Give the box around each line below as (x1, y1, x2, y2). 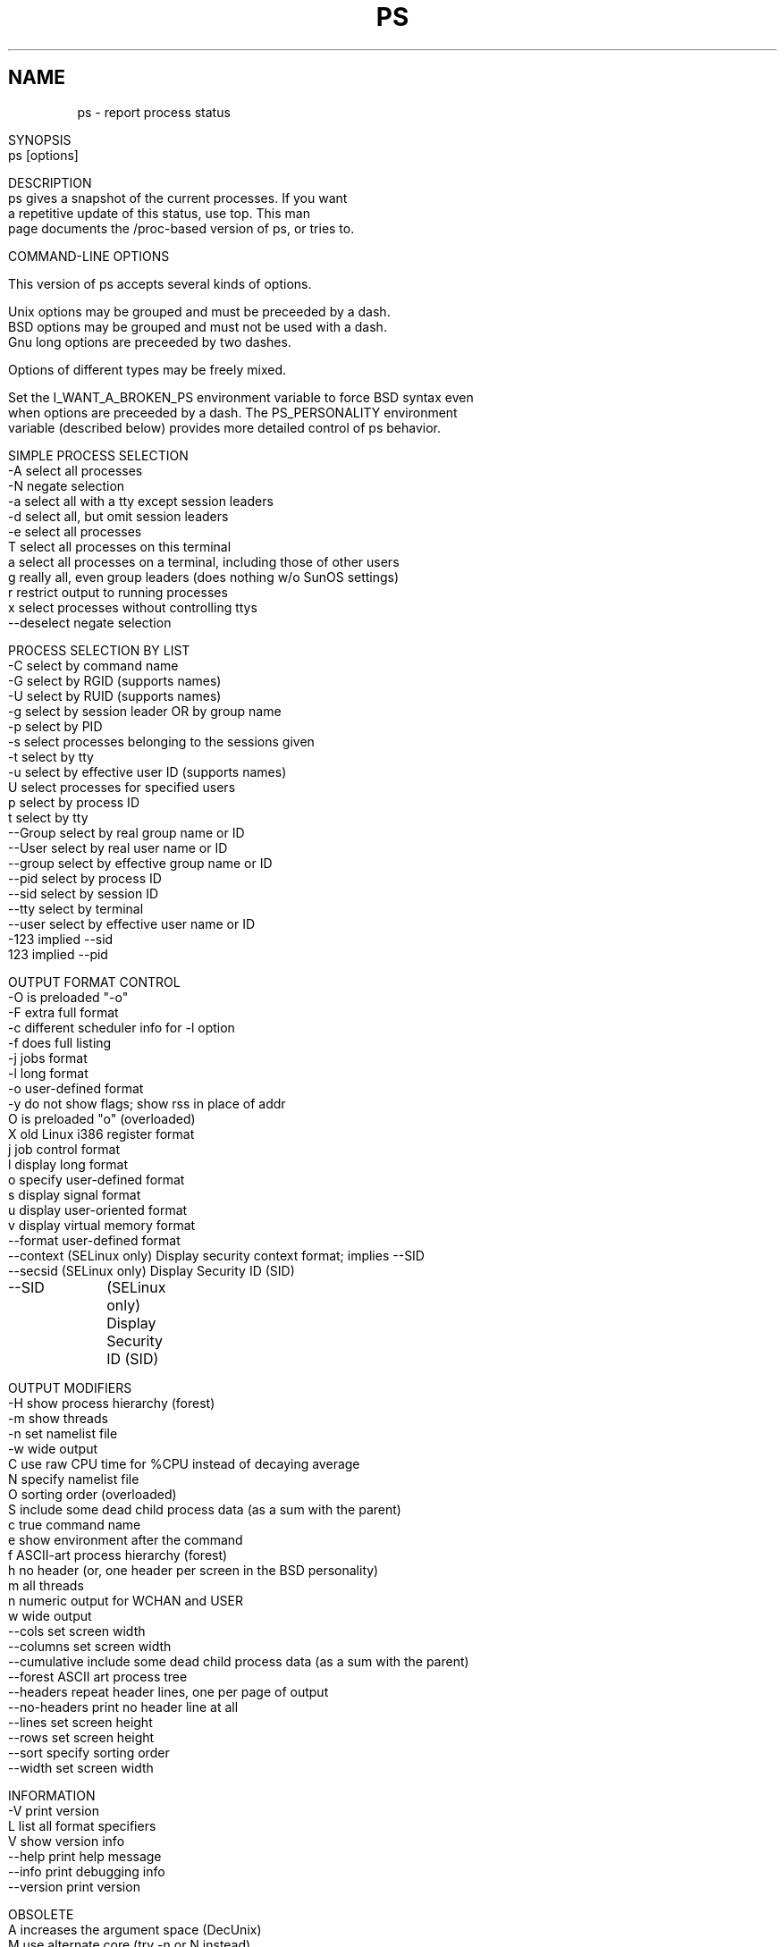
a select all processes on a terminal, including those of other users (8, 553, 400, 569)
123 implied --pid (8, 946, 108, 962)
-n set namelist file (8, 1425, 118, 1441)
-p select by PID (8, 718, 103, 734)
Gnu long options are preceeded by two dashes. (8, 333, 291, 350)
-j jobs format (8, 1049, 88, 1066)
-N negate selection (8, 477, 125, 493)
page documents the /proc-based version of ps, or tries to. (8, 220, 355, 236)
